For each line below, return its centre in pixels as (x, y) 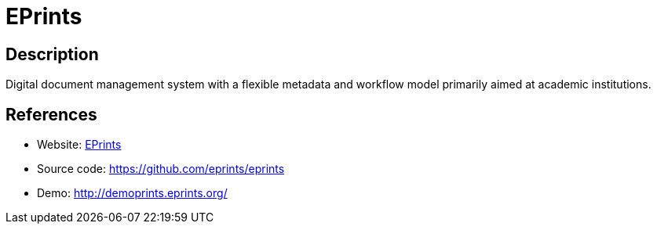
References (51, 114)
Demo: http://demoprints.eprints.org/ (132, 193)
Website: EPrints (79, 145)
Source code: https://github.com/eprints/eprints (161, 169)
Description (52, 54)
